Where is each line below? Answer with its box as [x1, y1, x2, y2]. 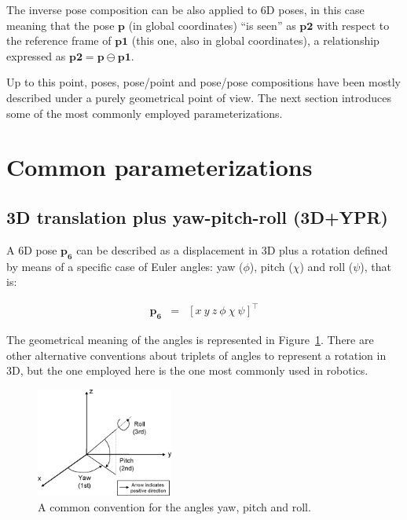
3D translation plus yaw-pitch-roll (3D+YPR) [6, 204, 389, 229]
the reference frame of [6, 32, 112, 49]
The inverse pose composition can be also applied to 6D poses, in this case [6, 2, 365, 17]
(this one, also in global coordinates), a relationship [131, 32, 379, 49]
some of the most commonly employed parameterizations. [6, 104, 283, 121]
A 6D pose [6, 241, 57, 258]
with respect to [317, 16, 390, 33]
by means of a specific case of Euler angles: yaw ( [6, 258, 244, 274]
